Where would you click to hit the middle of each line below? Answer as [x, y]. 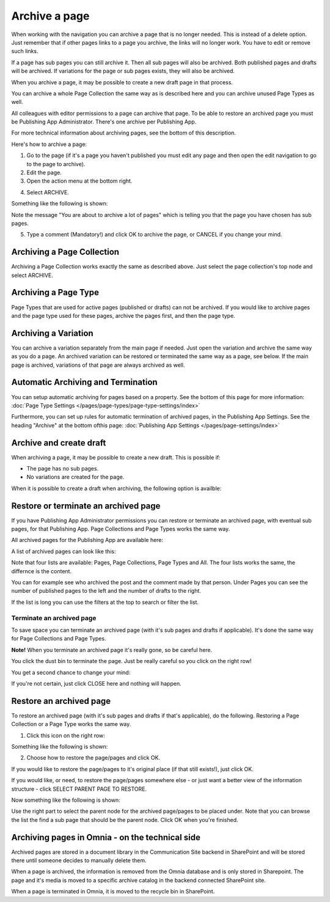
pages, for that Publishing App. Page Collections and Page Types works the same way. [121, 529]
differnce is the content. [42, 571]
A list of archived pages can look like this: [64, 551]
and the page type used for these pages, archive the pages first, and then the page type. [123, 315]
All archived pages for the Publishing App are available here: [87, 540]
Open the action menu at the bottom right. [79, 181]
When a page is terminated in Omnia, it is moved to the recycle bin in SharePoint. [113, 892]
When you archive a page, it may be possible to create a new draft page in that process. [122, 82]
